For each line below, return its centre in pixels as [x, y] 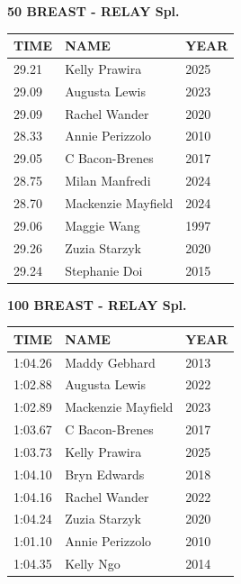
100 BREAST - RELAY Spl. [97, 304]
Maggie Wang [103, 225]
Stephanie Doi [104, 270]
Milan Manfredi [108, 181]
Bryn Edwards [105, 474]
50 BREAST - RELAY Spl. [94, 11]
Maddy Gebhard [110, 362]
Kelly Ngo [93, 564]
